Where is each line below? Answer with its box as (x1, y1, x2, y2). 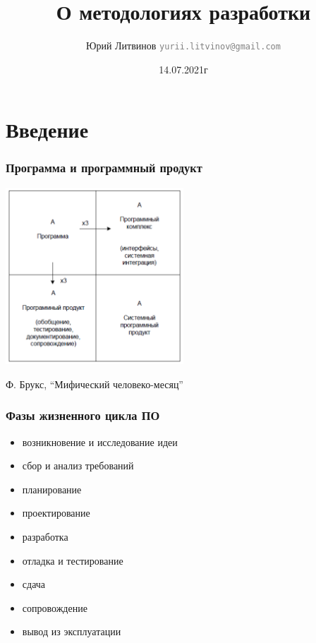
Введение (6, 115, 89, 144)
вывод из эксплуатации (22, 624, 121, 639)
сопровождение (22, 600, 87, 615)
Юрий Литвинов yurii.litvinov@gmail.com (86, 38, 281, 53)
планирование (22, 481, 82, 496)
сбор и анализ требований (22, 458, 134, 473)
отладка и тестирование (22, 553, 123, 567)
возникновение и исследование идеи (22, 434, 178, 449)
